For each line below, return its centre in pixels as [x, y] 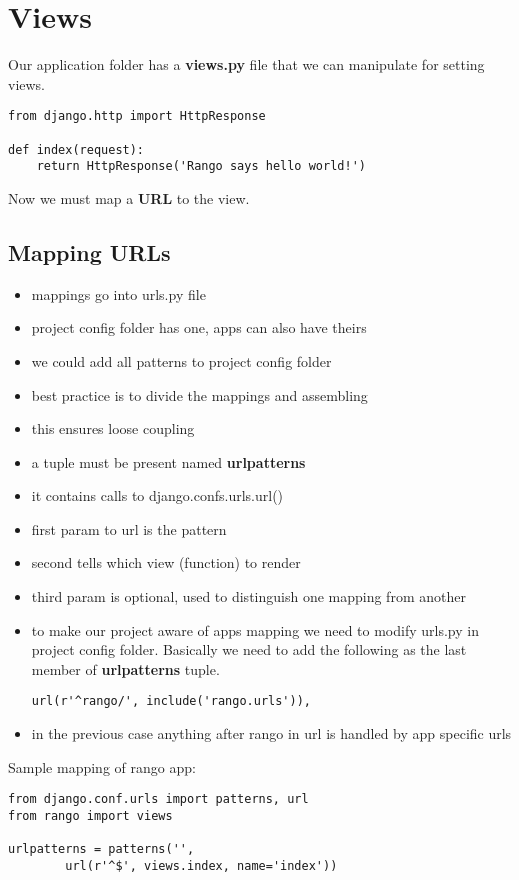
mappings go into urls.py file [118, 293]
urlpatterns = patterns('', [101, 849]
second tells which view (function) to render [166, 562]
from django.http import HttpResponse [137, 116]
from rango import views [90, 815]
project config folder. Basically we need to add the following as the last [249, 649]
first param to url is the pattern [129, 528]
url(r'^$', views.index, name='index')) [201, 865]
